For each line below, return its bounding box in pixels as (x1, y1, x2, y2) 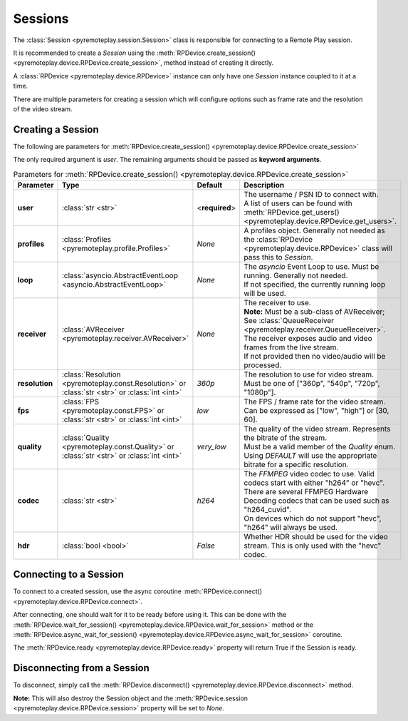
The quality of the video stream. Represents (244, 424, 391, 434)
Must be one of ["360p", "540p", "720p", (244, 378, 380, 388)
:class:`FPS (61, 397, 100, 406)
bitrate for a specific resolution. (244, 459, 349, 469)
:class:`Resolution (61, 369, 121, 379)
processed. (244, 360, 282, 370)
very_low (197, 441, 227, 451)
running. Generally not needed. (244, 270, 348, 280)
